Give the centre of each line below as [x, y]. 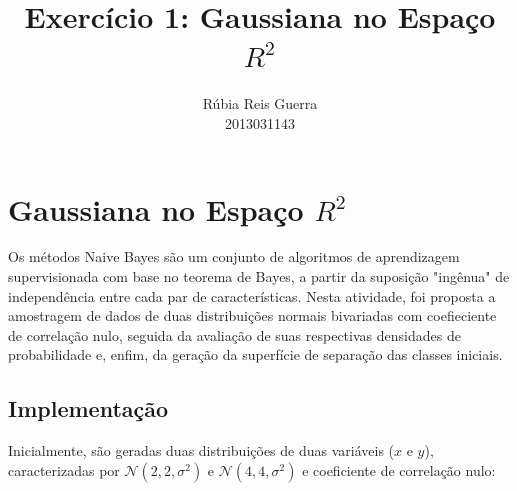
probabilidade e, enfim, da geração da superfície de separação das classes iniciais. [255, 354]
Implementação [88, 408]
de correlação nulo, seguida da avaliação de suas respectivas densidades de [234, 334]
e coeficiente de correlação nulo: [399, 469]
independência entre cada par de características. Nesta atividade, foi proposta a [252, 295]
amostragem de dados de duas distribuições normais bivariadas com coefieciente [252, 315]
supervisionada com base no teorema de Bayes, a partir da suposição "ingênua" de [259, 276]
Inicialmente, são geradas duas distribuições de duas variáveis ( [201, 450]
